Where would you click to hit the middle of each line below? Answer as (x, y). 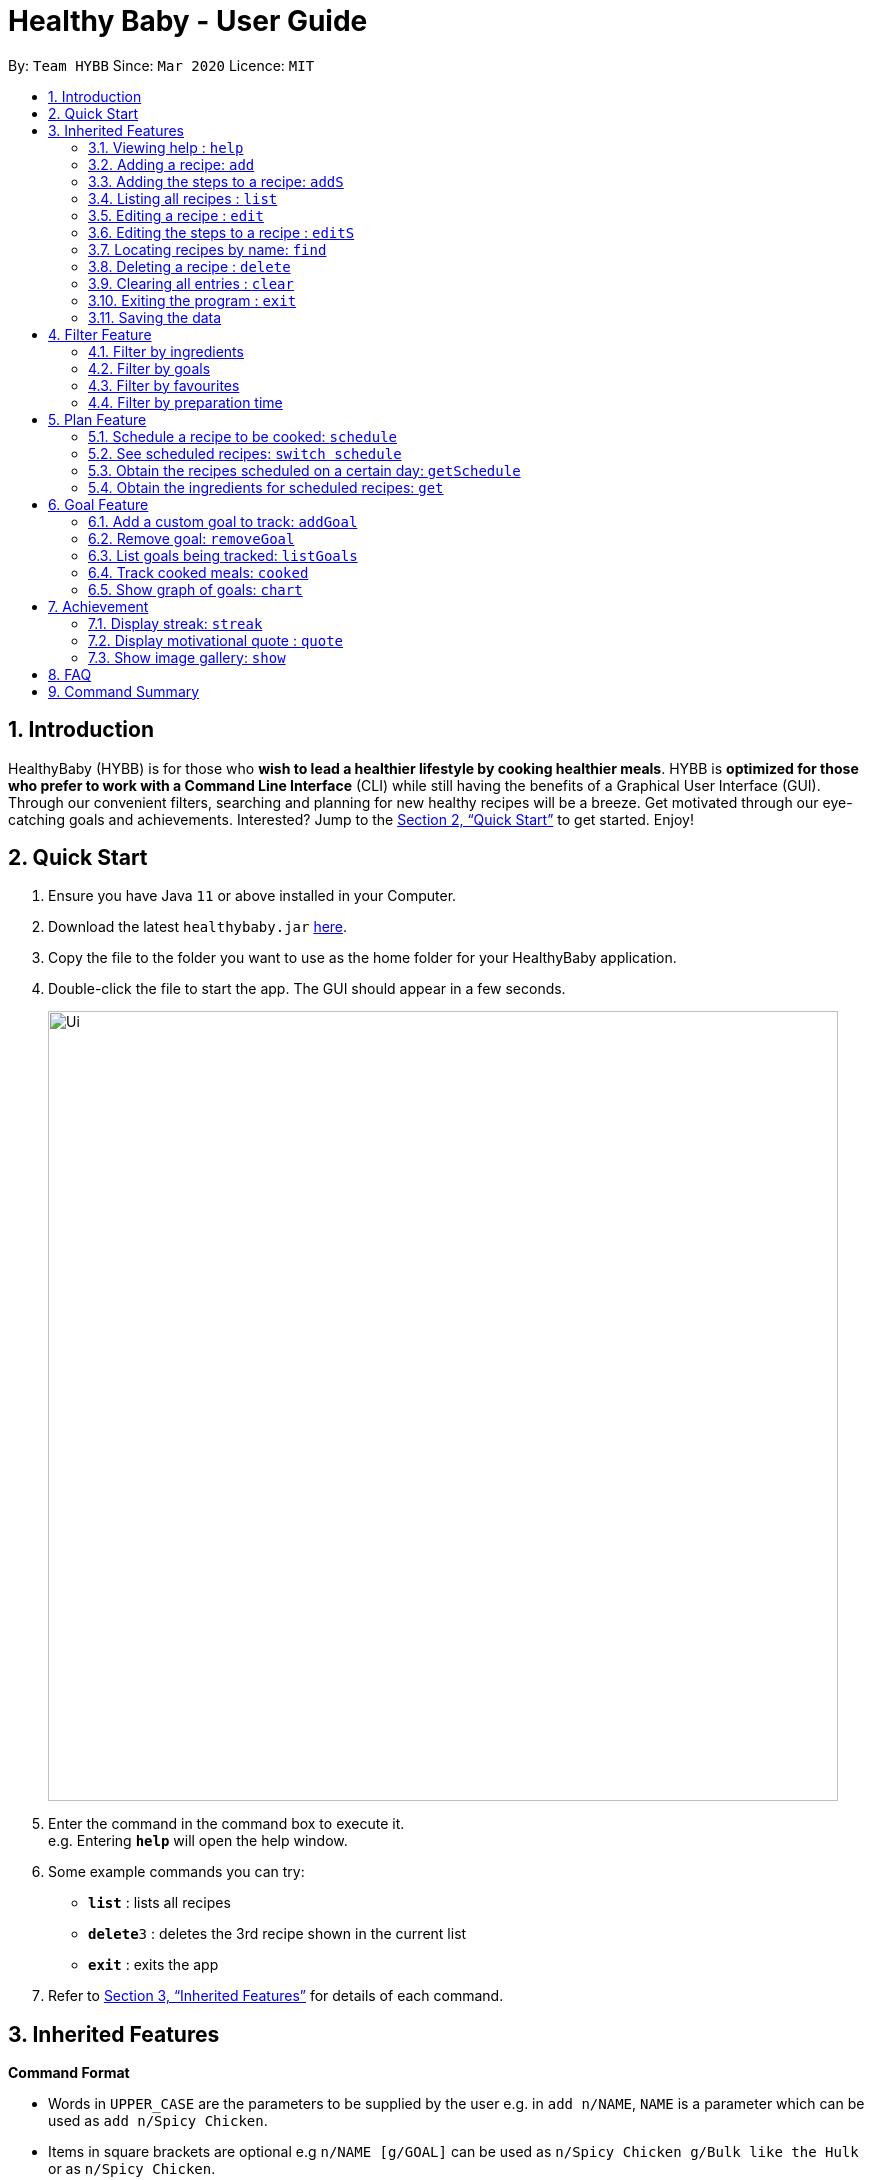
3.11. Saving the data (155, 317)
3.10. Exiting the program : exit (192, 300)
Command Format (69, 2073)
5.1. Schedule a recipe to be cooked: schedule (242, 436)
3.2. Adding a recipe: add (171, 164)
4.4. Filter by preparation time (185, 402)
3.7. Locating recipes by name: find (207, 249)
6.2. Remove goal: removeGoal (191, 538)
